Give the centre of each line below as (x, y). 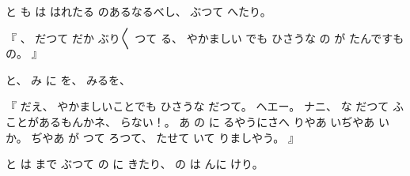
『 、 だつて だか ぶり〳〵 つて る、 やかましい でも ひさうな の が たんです (199, 37)
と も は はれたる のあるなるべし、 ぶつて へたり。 (139, 11)
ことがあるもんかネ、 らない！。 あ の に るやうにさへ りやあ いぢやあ (190, 121)
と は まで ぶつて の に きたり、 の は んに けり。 (135, 164)
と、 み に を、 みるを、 (68, 79)
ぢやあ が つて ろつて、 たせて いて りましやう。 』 (165, 137)
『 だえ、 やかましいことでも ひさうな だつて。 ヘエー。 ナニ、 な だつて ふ (205, 106)
